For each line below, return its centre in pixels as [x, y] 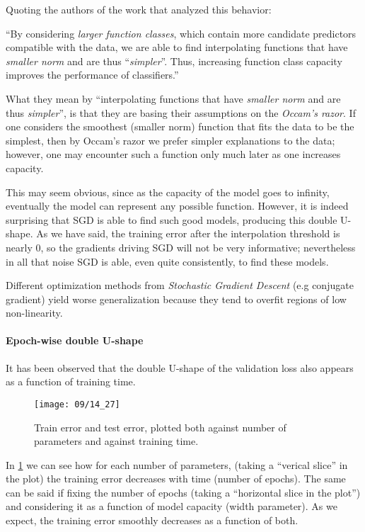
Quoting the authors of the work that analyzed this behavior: [139, 9]
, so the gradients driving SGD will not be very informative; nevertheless [198, 247]
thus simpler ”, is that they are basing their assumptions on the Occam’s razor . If [181, 112]
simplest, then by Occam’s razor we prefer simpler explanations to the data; [170, 140]
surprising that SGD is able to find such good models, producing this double [172, 219]
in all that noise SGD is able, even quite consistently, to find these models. [167, 261]
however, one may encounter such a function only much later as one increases [173, 154]
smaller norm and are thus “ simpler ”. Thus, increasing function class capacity [174, 61]
